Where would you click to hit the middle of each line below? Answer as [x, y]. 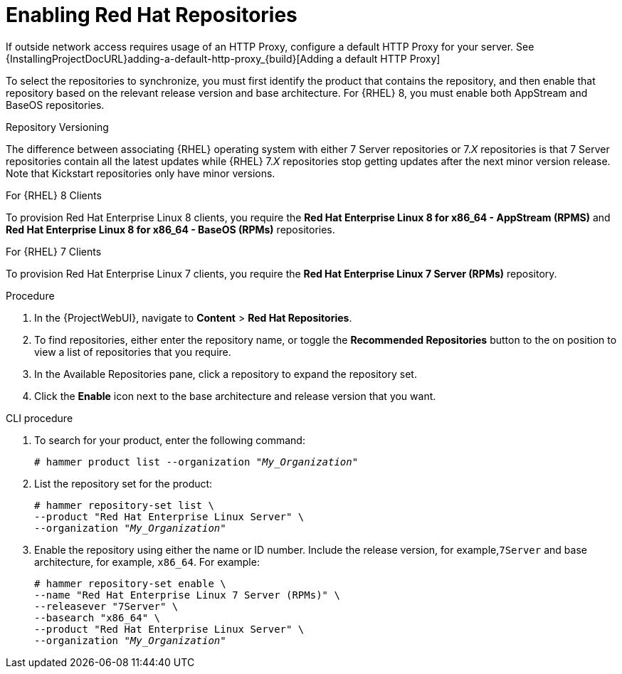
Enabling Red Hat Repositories [152, 15]
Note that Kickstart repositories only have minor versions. [141, 173]
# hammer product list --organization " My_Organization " [196, 462]
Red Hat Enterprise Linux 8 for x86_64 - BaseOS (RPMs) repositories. [170, 229]
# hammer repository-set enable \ [130, 583]
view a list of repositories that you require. [133, 352]
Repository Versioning [57, 127]
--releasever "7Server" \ [106, 606]
